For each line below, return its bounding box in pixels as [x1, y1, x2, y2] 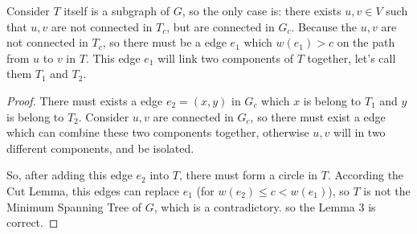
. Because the [291, 18, 358, 35]
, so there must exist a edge [250, 108, 386, 125]
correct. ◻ [6, 214, 59, 231]
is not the [363, 182, 411, 199]
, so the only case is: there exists [182, 2, 341, 18]
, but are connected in [166, 18, 275, 35]
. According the [327, 166, 404, 183]
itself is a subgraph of [63, 2, 170, 18]
